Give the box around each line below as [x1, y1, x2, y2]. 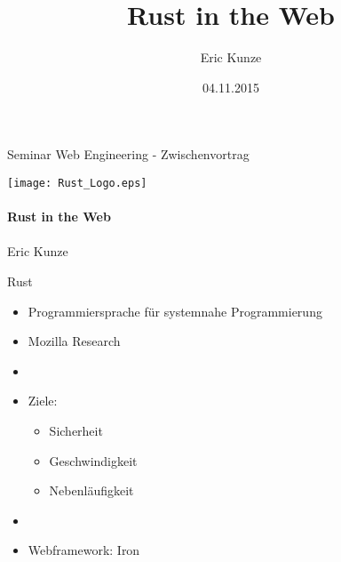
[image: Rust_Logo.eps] [7, 176, 147, 189]
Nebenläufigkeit [49, 481, 134, 500]
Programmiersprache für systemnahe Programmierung [28, 301, 322, 320]
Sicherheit [49, 421, 103, 439]
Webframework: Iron [28, 541, 140, 559]
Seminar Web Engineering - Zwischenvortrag [7, 145, 250, 164]
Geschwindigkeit [49, 451, 138, 470]
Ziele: [28, 391, 58, 410]
